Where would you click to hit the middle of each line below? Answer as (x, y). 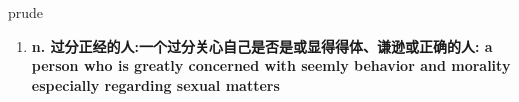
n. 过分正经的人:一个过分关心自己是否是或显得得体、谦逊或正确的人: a (262, 45)
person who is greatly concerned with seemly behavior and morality (271, 65)
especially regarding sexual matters (155, 84)
